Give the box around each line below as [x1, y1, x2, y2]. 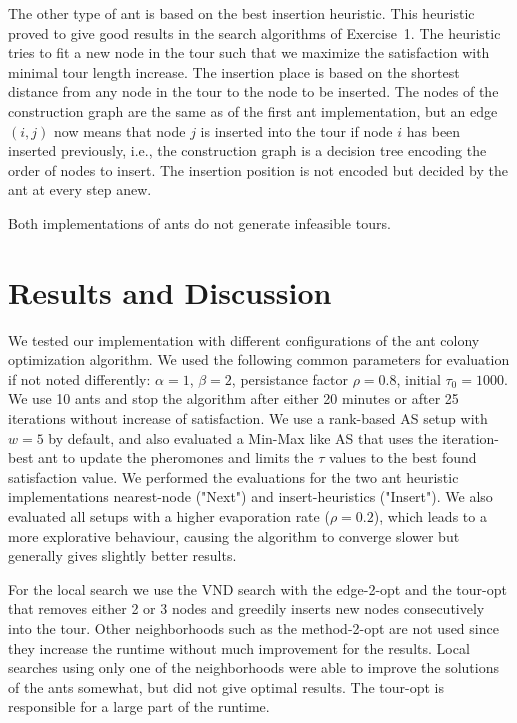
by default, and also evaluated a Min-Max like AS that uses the [48, 427, 438, 448]
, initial [396, 368, 441, 389]
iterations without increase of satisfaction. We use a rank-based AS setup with [8, 408, 488, 429]
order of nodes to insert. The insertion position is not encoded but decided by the [8, 159, 508, 180]
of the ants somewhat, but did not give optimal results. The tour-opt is [8, 676, 445, 697]
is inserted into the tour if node [200, 120, 393, 141]
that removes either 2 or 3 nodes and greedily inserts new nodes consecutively [8, 598, 485, 619]
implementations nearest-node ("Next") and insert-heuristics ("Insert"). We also [8, 486, 493, 507]
